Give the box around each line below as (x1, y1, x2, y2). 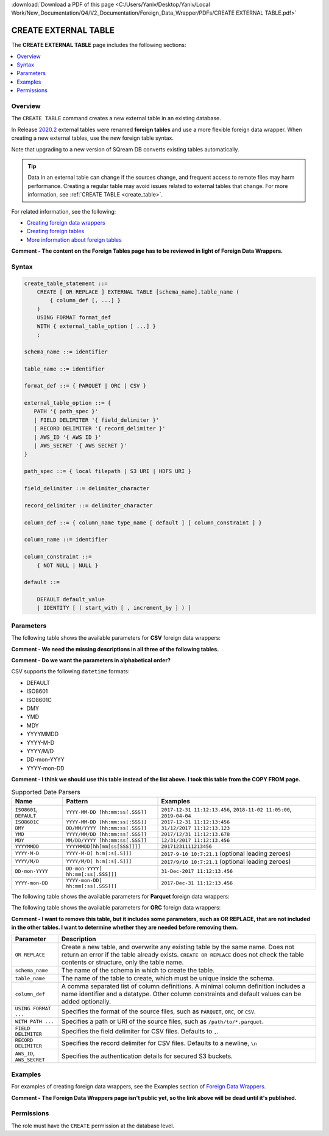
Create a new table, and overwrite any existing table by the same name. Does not (61, 943, 295, 952)
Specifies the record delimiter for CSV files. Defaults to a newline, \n (61, 1039, 257, 1047)
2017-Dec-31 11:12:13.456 (161, 880, 233, 886)
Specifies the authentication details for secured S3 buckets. (61, 1052, 233, 1060)
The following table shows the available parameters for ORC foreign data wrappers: (11, 904, 221, 911)
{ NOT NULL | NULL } (37, 562, 99, 569)
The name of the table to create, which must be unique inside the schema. (61, 974, 275, 983)
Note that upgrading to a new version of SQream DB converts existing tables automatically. (11, 145, 240, 153)
